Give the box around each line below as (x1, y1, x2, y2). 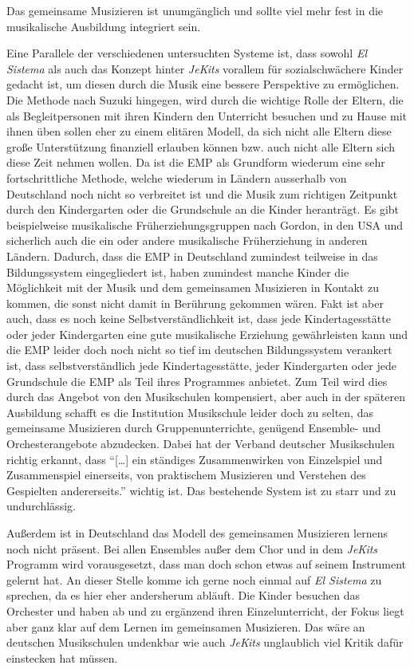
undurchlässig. (6, 498, 76, 514)
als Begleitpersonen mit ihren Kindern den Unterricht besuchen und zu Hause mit (6, 107, 407, 124)
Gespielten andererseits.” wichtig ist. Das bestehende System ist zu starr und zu (6, 482, 396, 498)
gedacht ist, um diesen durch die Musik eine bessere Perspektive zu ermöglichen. (6, 76, 400, 92)
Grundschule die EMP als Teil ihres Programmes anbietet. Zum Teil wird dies (6, 372, 388, 389)
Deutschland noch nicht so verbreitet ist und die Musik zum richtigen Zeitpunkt (6, 185, 398, 202)
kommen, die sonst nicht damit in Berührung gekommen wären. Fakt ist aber (6, 294, 384, 311)
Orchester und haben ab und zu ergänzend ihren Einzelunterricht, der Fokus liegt (6, 602, 404, 619)
